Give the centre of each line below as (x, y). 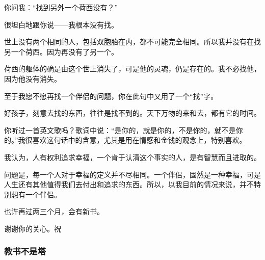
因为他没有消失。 (33, 78)
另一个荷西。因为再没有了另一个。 (61, 51)
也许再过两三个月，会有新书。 (54, 211)
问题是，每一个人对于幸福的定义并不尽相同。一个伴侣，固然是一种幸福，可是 (132, 174)
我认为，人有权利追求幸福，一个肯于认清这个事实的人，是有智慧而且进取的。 (132, 157)
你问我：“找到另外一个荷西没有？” (61, 7)
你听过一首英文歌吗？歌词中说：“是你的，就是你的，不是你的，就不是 (120, 130)
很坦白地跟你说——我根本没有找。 (61, 24)
